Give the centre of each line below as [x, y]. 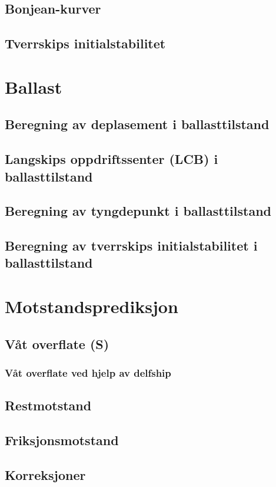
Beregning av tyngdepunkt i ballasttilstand [138, 211]
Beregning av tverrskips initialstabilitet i [131, 246]
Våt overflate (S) [57, 343]
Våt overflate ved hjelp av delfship [88, 372]
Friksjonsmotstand [62, 440]
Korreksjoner [45, 474]
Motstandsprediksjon [92, 306]
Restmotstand [48, 405]
